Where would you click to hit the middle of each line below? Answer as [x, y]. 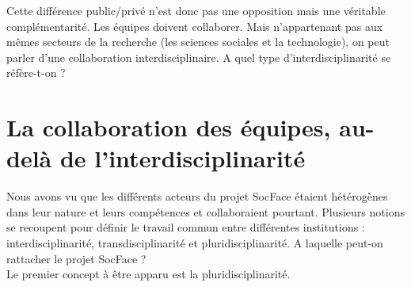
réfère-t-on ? [36, 73]
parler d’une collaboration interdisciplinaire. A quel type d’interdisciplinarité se [199, 57]
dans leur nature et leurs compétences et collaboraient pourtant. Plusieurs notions [205, 211]
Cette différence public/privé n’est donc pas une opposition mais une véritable [196, 10]
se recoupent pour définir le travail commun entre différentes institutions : [186, 227]
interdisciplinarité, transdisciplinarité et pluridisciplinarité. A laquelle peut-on [195, 243]
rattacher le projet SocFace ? [76, 258]
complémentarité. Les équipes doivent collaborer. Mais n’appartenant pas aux [195, 26]
